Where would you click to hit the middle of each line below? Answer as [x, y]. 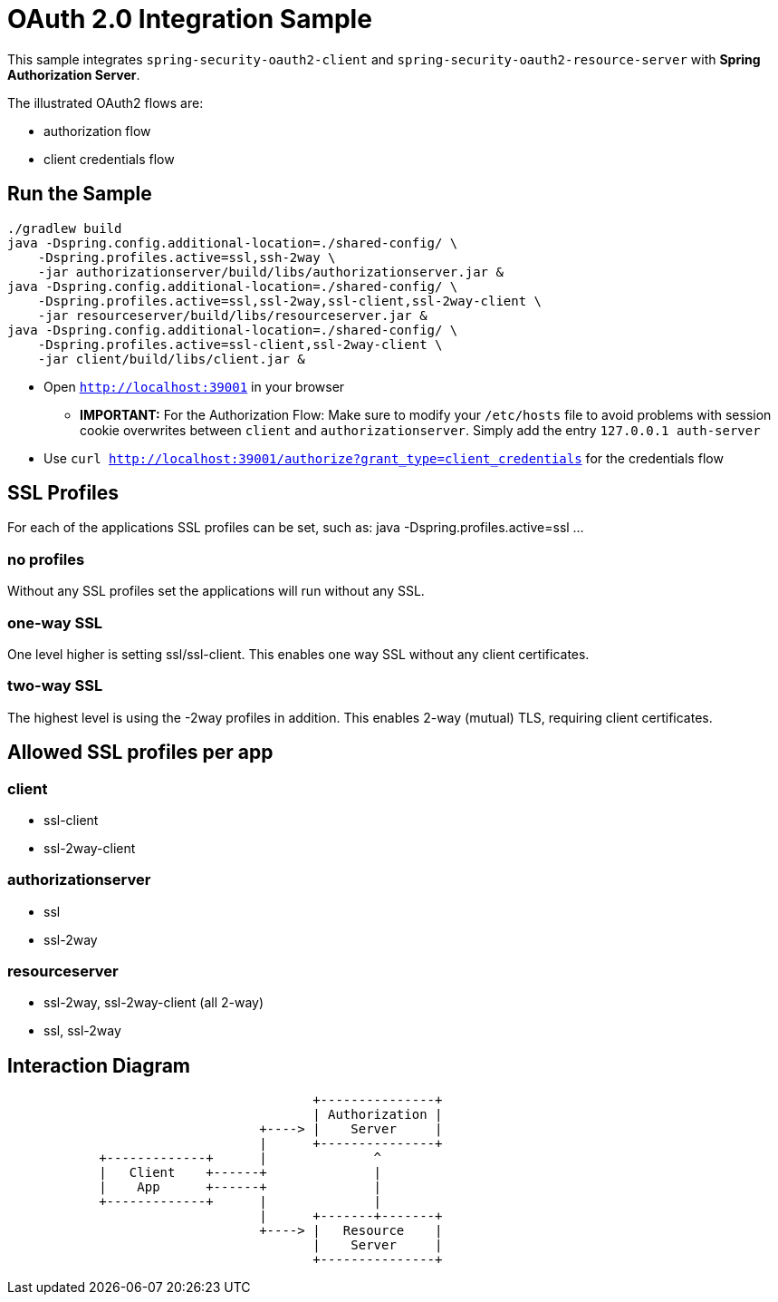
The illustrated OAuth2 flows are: [106, 102]
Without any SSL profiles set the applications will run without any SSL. [216, 591]
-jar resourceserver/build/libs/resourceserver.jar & [232, 315]
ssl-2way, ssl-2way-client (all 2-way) [154, 1003]
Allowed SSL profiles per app [140, 753]
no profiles [46, 559]
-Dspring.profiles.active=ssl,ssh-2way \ [187, 257]
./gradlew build [65, 228]
